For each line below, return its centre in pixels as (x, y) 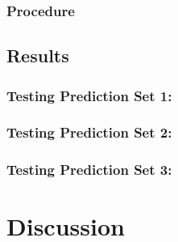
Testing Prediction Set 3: (89, 170)
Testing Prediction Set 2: (89, 132)
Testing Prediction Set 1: (89, 95)
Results (38, 55)
